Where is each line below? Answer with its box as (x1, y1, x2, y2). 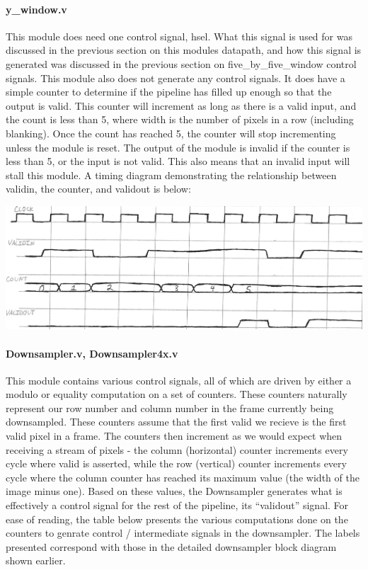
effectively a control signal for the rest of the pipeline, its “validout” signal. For (6, 498, 349, 513)
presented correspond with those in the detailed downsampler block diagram (6, 539, 337, 554)
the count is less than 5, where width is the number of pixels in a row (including (6, 112, 354, 127)
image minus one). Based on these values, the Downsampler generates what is (6, 484, 343, 498)
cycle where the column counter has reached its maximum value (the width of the (6, 469, 360, 484)
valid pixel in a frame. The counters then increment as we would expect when (6, 428, 343, 443)
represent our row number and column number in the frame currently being (6, 400, 334, 415)
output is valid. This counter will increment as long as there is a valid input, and (6, 98, 357, 113)
